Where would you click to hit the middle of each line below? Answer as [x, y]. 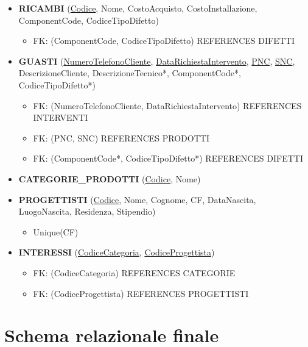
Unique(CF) [56, 231]
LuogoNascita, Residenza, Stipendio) [87, 211]
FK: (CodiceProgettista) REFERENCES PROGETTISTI [141, 293]
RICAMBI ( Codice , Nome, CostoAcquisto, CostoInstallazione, [138, 8]
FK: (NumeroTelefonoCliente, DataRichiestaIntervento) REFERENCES [167, 105]
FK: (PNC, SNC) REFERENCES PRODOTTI [121, 138]
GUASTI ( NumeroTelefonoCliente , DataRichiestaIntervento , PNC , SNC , [157, 61]
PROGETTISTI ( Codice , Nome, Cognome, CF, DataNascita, [137, 199]
